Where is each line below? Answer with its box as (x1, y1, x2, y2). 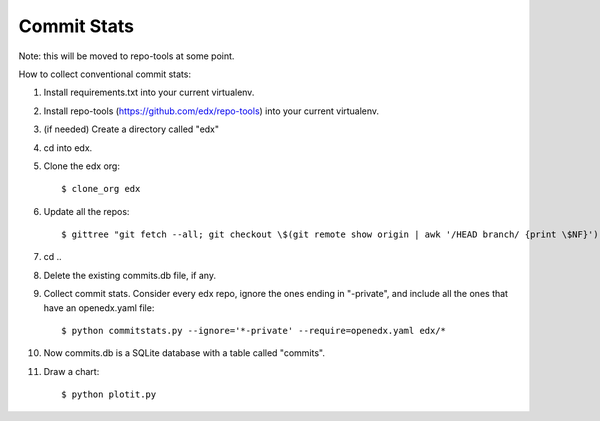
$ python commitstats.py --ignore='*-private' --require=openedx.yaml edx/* (61, 325, 447, 337)
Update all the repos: (43, 205, 130, 217)
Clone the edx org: (43, 160, 120, 172)
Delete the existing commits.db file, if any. (43, 269, 217, 281)
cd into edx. (43, 141, 93, 154)
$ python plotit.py (61, 389, 157, 400)
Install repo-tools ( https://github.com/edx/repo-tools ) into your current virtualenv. (43, 105, 380, 117)
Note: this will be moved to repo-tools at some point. (18, 50, 235, 62)
